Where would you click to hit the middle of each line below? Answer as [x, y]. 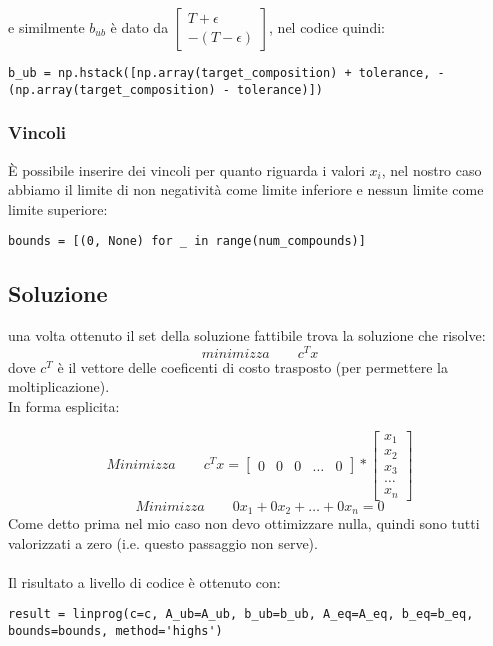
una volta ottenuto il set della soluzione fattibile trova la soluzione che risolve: [247, 335]
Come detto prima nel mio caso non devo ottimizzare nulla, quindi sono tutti [244, 523]
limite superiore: [58, 208]
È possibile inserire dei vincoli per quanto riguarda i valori [186, 169]
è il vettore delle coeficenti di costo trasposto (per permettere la [252, 366]
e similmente [46, 27]
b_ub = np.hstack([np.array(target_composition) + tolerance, [219, 73]
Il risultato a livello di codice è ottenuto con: [144, 581]
